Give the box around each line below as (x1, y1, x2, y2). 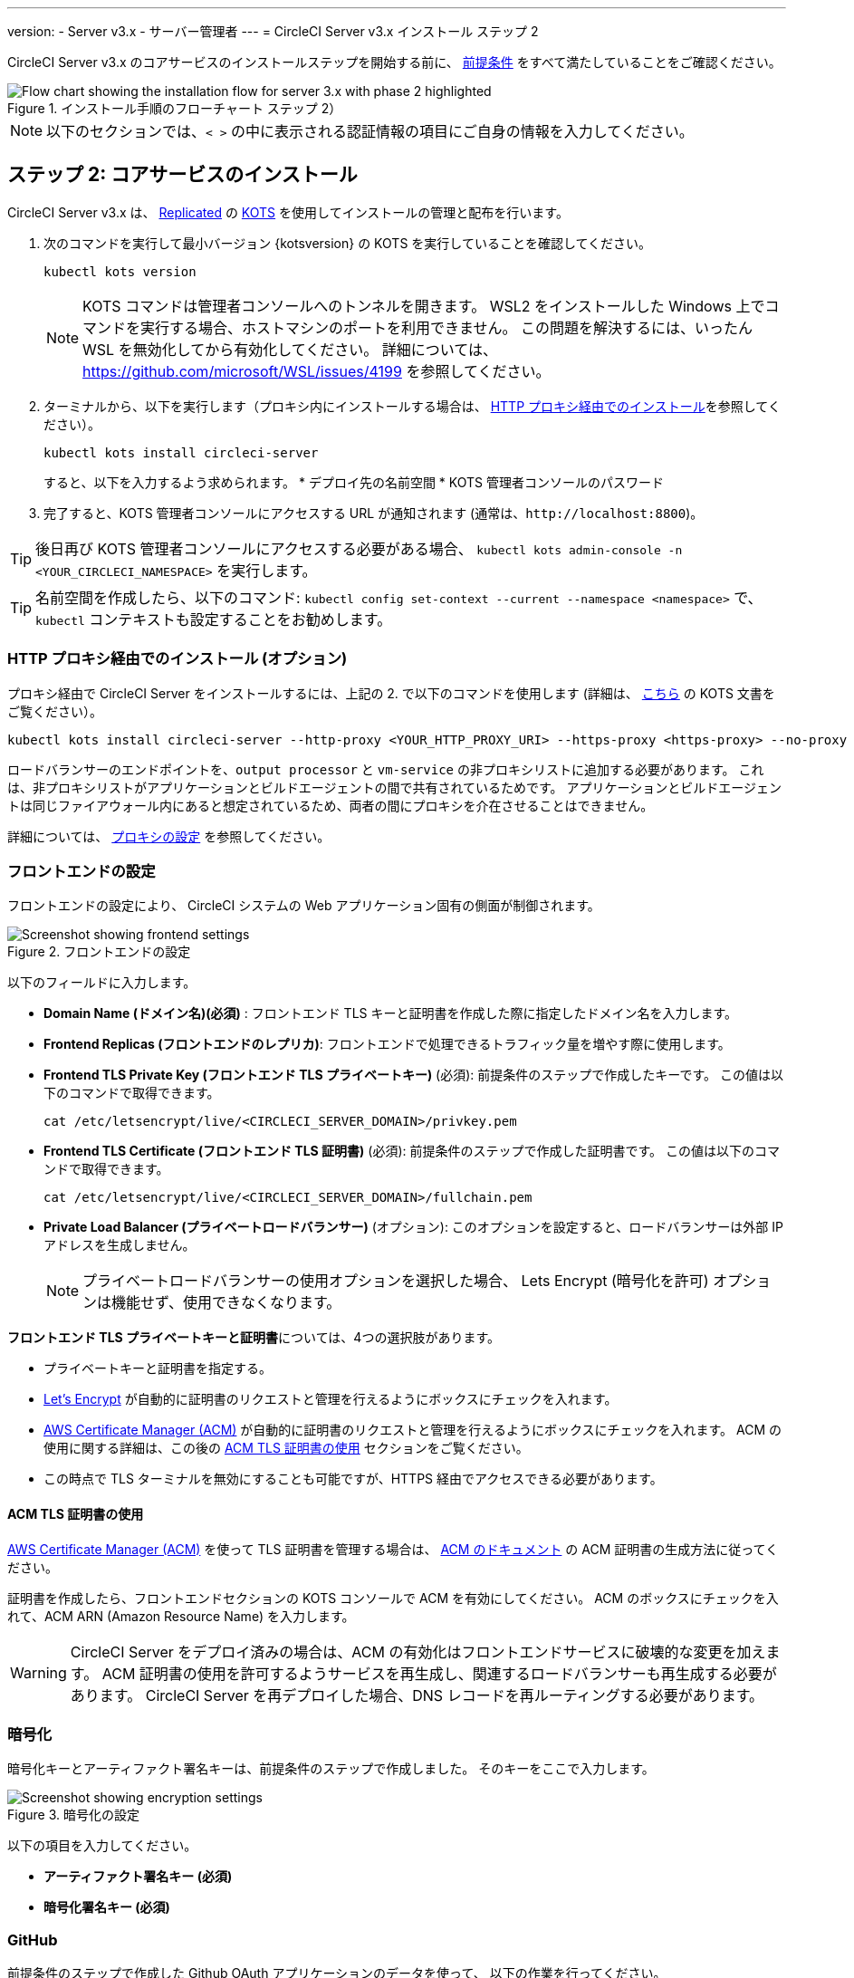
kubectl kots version (43, 264, 197, 279)
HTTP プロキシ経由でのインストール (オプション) (7, 649, 348, 668)
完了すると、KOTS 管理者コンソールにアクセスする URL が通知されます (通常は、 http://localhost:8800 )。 (43, 504, 704, 521)
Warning (10, 1663, 67, 1682)
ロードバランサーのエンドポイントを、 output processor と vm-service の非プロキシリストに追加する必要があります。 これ (7, 761, 764, 777)
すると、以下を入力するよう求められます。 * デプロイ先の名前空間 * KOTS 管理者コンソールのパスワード (43, 474, 664, 490)
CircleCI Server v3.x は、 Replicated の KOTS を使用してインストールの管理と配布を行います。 (7, 204, 569, 220)
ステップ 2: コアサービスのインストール (7, 163, 358, 187)
